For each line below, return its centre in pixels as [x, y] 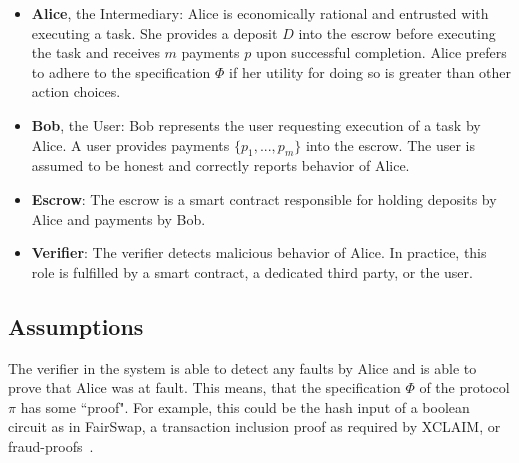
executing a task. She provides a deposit [154, 32]
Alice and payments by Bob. [118, 218]
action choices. [76, 91]
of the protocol [464, 387]
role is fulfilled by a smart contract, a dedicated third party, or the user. [252, 271]
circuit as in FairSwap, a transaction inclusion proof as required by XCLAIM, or [254, 426]
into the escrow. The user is [390, 144]
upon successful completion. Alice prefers [381, 52]
